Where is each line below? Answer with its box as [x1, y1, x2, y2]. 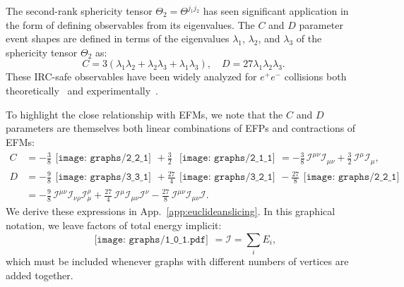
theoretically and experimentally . [6, 83, 158, 97]
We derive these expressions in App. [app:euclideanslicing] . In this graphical [6, 204, 335, 219]
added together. [6, 267, 73, 282]
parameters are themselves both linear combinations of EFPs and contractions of [6, 121, 356, 135]
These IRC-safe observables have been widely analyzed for [6, 69, 257, 84]
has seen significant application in [203, 4, 349, 18]
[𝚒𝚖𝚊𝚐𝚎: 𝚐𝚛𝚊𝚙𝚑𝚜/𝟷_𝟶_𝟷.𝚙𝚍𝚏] [94, 234, 208, 245]
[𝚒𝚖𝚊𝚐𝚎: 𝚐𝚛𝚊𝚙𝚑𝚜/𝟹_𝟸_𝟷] [179, 172, 275, 183]
